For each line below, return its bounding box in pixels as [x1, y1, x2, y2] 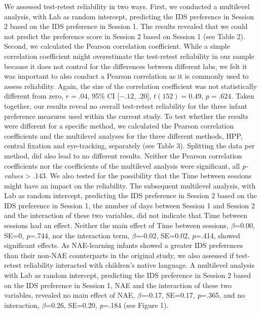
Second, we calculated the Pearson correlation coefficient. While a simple [4, 41, 230, 51]
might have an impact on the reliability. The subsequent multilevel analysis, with [4, 180, 256, 191]
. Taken [231, 90, 254, 101]
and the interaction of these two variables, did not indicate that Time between [4, 210, 248, 221]
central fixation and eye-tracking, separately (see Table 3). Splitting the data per [4, 140, 255, 151]
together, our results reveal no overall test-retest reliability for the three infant [4, 100, 247, 111]
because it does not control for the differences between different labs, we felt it [4, 60, 247, 71]
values [4, 170, 23, 181]
